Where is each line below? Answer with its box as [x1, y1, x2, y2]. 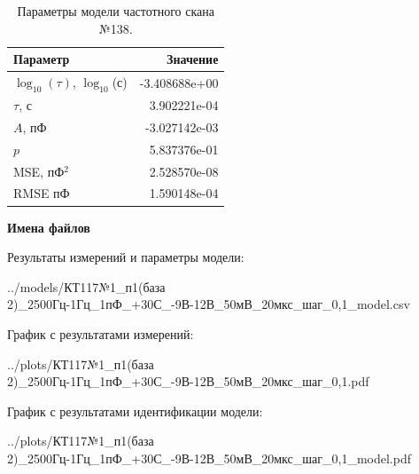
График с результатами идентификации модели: [7, 401, 263, 420]
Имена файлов [7, 217, 90, 236]
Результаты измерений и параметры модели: [7, 248, 244, 266]
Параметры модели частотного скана [17, 2, 214, 20]
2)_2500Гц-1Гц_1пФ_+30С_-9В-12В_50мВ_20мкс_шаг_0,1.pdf [7, 372, 369, 391]
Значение [167, 50, 219, 68]
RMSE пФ [13, 184, 70, 202]
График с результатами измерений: [7, 324, 194, 343]
